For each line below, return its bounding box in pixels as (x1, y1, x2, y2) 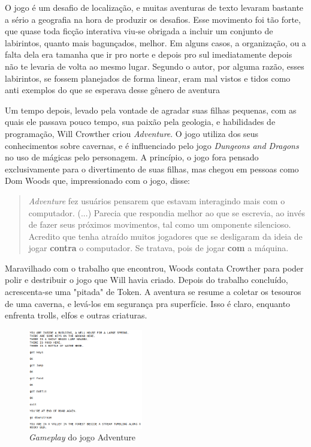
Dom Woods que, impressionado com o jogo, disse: (5, 174, 190, 187)
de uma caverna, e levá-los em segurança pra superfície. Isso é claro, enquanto (5, 297, 291, 309)
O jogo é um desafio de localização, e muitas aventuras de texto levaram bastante (5, 1, 304, 13)
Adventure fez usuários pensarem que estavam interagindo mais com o (28, 194, 285, 207)
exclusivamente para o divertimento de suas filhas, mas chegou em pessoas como (5, 162, 299, 175)
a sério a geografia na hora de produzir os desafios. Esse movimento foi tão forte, (5, 13, 301, 25)
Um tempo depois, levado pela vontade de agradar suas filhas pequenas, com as (5, 103, 297, 116)
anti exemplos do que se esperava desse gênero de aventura (5, 84, 220, 96)
